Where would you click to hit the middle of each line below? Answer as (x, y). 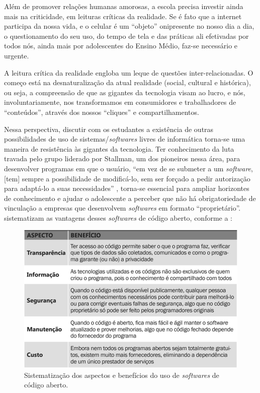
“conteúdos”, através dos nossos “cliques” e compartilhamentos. (102, 112)
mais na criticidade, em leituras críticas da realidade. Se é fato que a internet (123, 16)
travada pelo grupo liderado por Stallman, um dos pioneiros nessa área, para (122, 158)
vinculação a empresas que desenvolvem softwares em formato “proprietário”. (122, 208)
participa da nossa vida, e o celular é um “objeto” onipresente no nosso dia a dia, (129, 26)
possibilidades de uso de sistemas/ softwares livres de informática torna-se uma (125, 139)
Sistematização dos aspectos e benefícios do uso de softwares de (122, 375)
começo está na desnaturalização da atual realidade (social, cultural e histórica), (127, 82)
